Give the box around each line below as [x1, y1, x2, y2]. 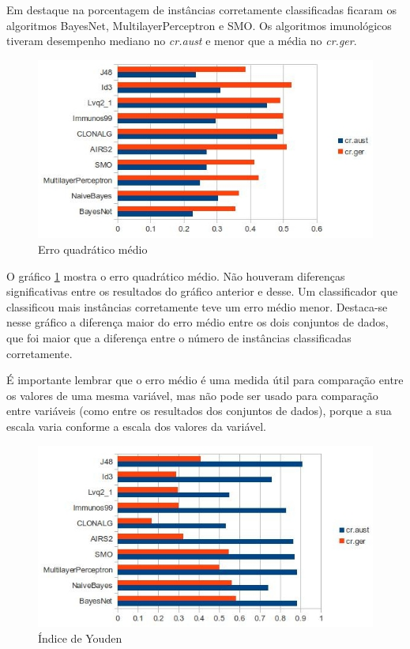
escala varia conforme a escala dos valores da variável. [6, 417, 267, 434]
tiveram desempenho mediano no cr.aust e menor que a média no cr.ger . [6, 32, 357, 49]
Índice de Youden [38, 629, 122, 646]
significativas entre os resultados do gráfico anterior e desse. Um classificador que [6, 283, 398, 300]
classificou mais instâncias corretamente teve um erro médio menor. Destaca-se [6, 298, 388, 315]
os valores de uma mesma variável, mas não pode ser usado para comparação [6, 387, 378, 403]
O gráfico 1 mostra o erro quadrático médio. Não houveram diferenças [6, 267, 345, 284]
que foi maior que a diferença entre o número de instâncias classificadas [6, 329, 352, 345]
